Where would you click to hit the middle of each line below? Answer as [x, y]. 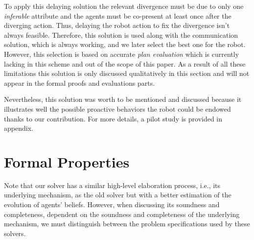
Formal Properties [67, 161]
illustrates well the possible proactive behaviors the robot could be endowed [117, 108]
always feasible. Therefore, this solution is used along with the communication [121, 35]
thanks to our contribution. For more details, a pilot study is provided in [113, 118]
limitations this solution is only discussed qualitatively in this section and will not [127, 73]
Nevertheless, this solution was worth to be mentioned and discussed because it [123, 99]
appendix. [19, 128]
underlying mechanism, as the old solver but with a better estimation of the [118, 195]
